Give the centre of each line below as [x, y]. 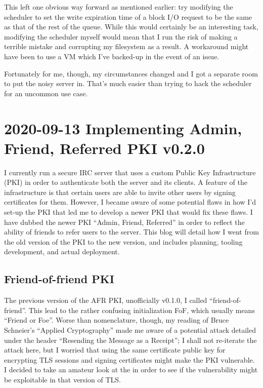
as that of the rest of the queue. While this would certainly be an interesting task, [131, 27]
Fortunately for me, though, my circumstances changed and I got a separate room [131, 73]
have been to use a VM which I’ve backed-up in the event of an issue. [112, 56]
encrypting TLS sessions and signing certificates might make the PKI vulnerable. [129, 359]
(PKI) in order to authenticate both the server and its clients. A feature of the [126, 182]
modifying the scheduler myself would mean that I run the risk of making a [121, 36]
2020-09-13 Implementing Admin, [123, 128]
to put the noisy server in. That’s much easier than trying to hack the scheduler [128, 83]
